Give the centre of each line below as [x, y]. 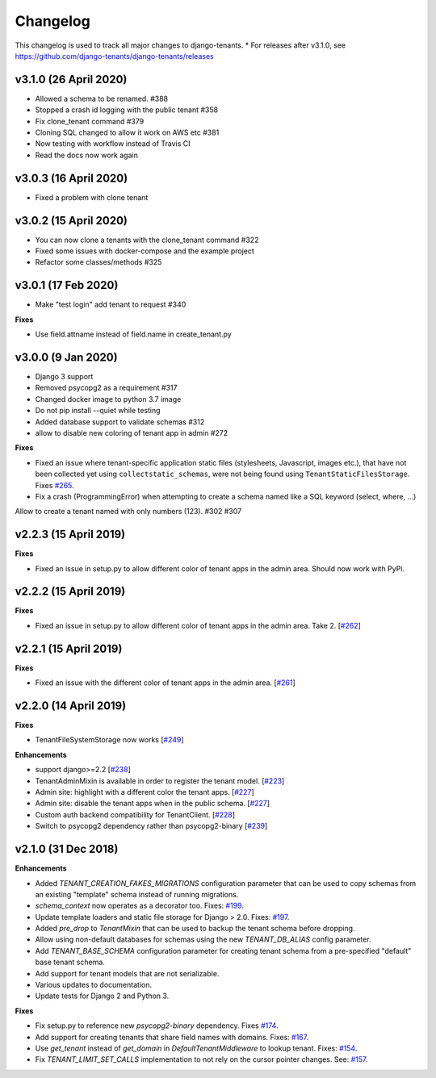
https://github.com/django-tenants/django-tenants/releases [114, 56]
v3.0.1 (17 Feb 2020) [67, 285]
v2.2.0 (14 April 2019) [71, 706]
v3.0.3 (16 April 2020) [71, 178]
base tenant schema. [70, 962]
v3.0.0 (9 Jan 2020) [66, 357]
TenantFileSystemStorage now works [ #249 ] [110, 740]
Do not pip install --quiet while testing [98, 411]
